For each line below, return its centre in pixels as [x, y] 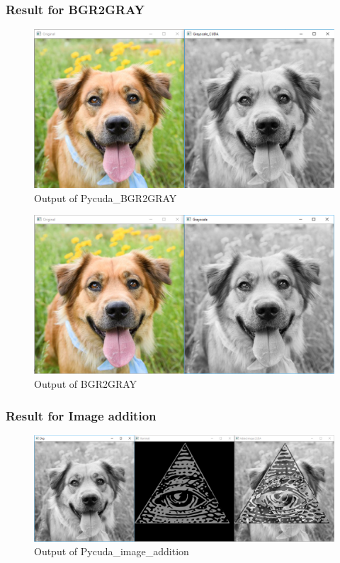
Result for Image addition [81, 415]
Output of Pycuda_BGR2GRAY [106, 197]
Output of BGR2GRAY [86, 384]
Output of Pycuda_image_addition [112, 551]
